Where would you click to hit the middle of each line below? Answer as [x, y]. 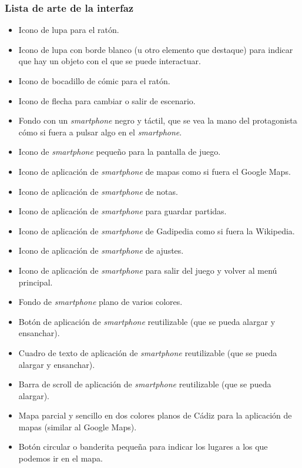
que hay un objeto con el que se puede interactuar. [110, 61]
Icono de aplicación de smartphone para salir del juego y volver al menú [148, 270]
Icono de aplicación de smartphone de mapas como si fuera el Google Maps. [155, 171]
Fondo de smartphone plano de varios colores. [100, 302]
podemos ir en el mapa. [61, 458]
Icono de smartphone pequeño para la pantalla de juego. [120, 152]
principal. [36, 282]
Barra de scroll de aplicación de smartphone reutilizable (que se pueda [145, 384]
